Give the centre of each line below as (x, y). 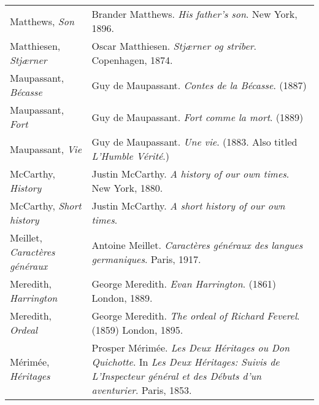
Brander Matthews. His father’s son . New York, (194, 14)
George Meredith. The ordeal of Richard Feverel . (196, 316)
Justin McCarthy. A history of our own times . (190, 174)
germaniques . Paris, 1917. (146, 259)
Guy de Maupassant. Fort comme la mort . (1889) (198, 117)
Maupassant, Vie (46, 149)
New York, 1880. (127, 188)
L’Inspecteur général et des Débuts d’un (177, 376)
